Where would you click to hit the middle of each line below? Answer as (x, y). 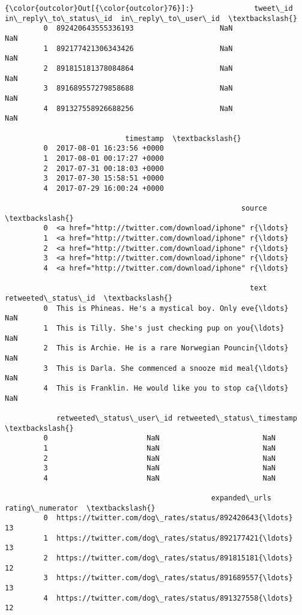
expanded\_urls (241, 498)
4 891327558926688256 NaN (138, 108)
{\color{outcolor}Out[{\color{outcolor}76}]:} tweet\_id (149, 8)
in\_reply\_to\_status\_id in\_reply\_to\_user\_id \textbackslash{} (151, 18)
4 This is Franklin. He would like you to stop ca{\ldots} (166, 388)
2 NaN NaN (160, 458)
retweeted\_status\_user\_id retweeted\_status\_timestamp (177, 418)
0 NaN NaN (160, 438)
